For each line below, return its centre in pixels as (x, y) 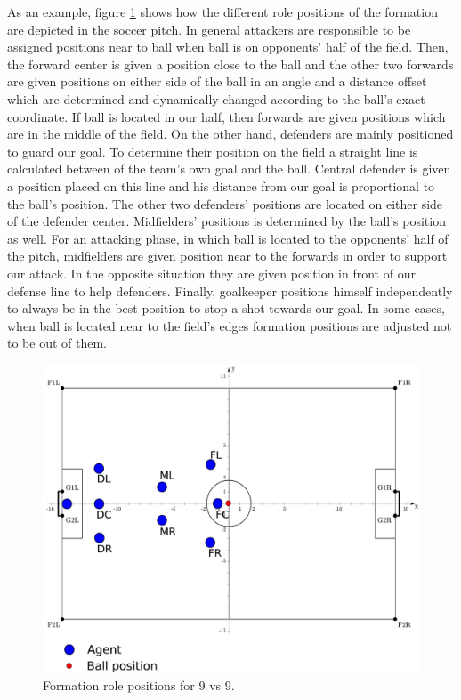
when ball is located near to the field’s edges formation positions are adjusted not (230, 325)
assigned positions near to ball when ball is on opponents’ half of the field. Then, (228, 47)
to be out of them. (57, 343)
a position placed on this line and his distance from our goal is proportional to (221, 185)
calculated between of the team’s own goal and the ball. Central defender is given (229, 169)
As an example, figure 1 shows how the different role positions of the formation (222, 12)
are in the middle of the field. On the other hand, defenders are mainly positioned (230, 134)
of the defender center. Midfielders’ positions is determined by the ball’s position (226, 221)
